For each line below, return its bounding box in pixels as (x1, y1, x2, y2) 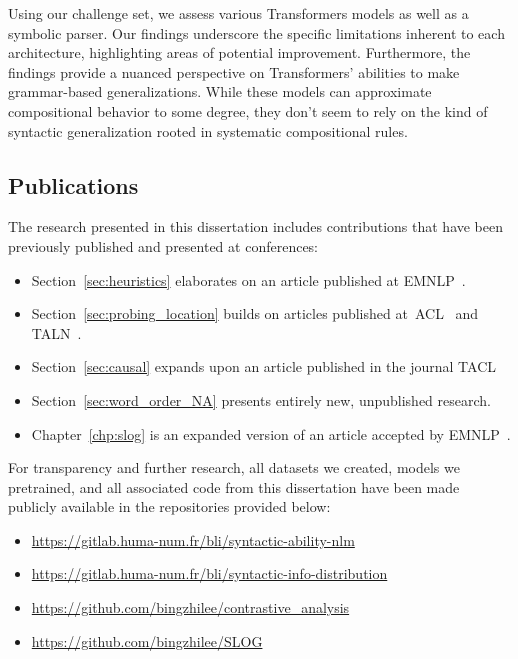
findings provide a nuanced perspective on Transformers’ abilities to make (8, 61, 460, 82)
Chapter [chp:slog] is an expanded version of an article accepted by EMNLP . (31, 423, 511, 444)
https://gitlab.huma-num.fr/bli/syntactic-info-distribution (31, 563, 388, 584)
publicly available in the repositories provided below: (8, 496, 331, 517)
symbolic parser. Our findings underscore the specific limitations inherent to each (8, 22, 505, 43)
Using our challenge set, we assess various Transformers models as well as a (8, 3, 469, 23)
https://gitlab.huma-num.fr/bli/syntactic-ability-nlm (31, 529, 355, 550)
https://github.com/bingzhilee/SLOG (31, 630, 263, 651)
